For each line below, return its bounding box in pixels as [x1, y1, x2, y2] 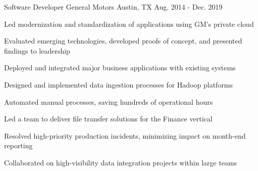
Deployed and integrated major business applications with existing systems [4, 62, 236, 73]
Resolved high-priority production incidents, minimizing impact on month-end [4, 130, 246, 141]
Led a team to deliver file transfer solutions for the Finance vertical [4, 113, 213, 124]
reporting [4, 140, 33, 151]
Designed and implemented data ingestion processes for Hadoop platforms [4, 79, 233, 90]
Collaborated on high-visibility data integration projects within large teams [4, 157, 237, 167]
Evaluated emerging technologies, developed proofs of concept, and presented [4, 35, 242, 46]
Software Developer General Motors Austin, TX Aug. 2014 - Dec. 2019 [4, 2, 223, 12]
